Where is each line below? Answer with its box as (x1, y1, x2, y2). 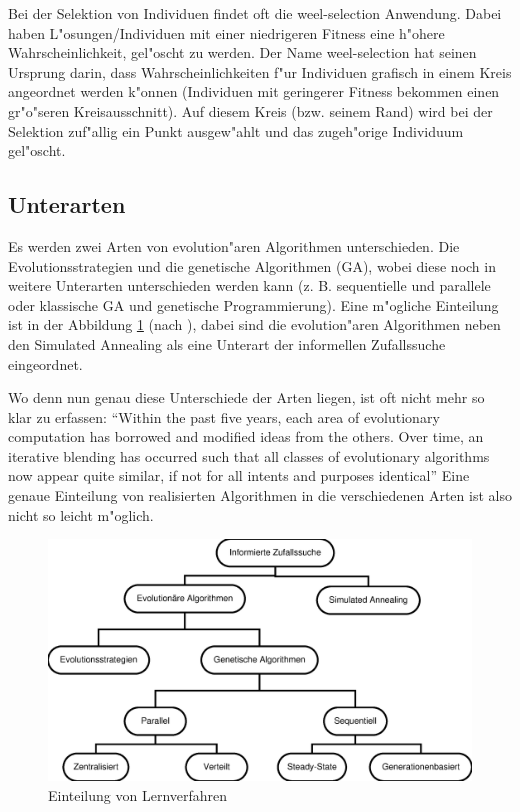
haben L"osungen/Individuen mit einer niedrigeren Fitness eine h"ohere (8, 22, 445, 43)
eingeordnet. (8, 353, 83, 374)
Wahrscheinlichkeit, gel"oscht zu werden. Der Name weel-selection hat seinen (8, 42, 477, 63)
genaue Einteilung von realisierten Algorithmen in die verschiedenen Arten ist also (8, 485, 512, 506)
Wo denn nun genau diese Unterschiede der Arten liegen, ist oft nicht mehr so (8, 387, 485, 408)
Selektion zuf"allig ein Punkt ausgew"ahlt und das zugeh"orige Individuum (8, 120, 464, 141)
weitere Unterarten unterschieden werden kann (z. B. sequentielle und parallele (8, 275, 491, 296)
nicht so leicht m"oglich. (8, 504, 154, 525)
